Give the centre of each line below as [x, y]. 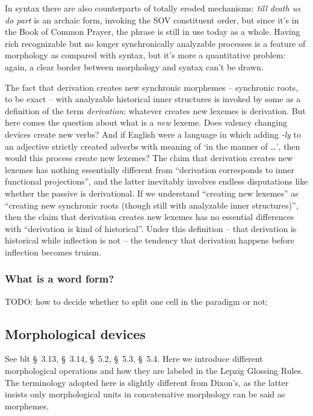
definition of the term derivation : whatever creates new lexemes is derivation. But [155, 110]
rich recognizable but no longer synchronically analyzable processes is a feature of [155, 43]
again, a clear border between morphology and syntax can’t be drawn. [134, 66]
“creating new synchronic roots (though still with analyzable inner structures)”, [152, 205]
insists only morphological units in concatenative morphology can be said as [145, 394]
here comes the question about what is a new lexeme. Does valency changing [146, 122]
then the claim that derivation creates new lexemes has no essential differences [150, 217]
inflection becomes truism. [53, 252]
